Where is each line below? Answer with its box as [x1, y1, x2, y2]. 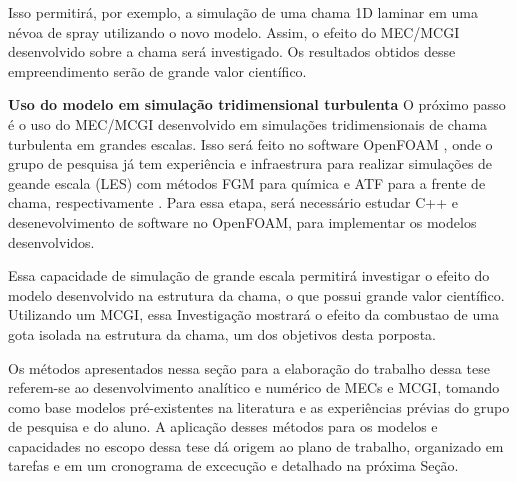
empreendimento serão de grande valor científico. [8, 60, 307, 81]
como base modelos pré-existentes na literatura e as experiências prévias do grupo [8, 396, 510, 417]
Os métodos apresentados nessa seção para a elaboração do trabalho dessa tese [8, 357, 490, 378]
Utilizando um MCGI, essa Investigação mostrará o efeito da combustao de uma [8, 304, 499, 325]
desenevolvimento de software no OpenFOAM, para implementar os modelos [8, 211, 477, 232]
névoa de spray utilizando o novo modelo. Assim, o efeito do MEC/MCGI [8, 21, 460, 42]
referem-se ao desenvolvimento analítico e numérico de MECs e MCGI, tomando [8, 377, 500, 398]
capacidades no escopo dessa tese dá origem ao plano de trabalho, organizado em [8, 435, 504, 456]
